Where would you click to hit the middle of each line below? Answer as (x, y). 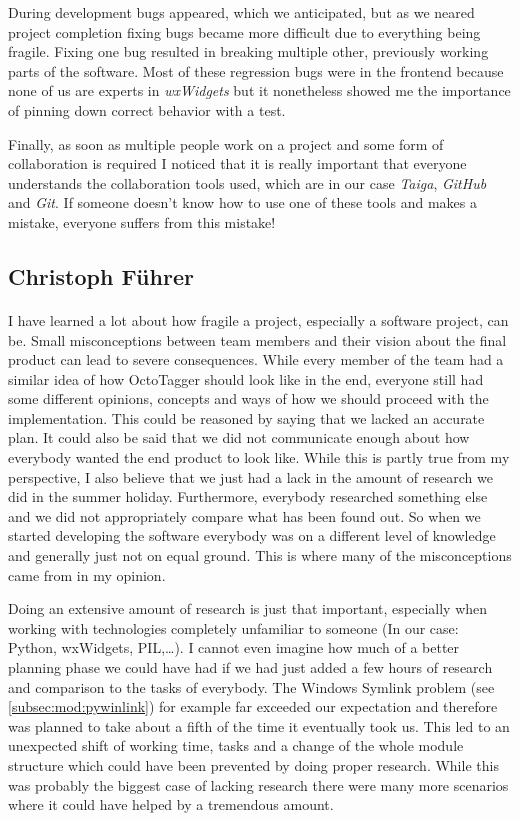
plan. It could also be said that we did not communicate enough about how (239, 437)
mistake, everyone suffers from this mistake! (142, 221)
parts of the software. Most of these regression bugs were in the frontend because (256, 70)
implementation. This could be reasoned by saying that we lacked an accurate (246, 417)
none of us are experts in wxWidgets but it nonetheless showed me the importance (259, 90)
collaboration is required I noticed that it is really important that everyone (237, 163)
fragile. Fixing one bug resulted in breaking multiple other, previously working (248, 51)
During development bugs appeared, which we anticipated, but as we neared (241, 12)
